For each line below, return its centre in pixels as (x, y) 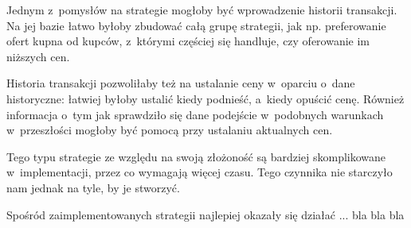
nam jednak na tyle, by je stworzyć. (93, 187)
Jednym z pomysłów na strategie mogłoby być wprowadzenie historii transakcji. (202, 10)
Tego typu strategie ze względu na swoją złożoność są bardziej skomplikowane (196, 156)
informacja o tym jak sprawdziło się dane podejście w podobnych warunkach (195, 114)
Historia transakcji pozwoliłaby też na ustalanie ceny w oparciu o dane (181, 83)
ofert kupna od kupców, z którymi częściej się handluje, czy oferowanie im (188, 41)
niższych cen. (38, 56)
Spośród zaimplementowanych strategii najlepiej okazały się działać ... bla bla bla (205, 214)
